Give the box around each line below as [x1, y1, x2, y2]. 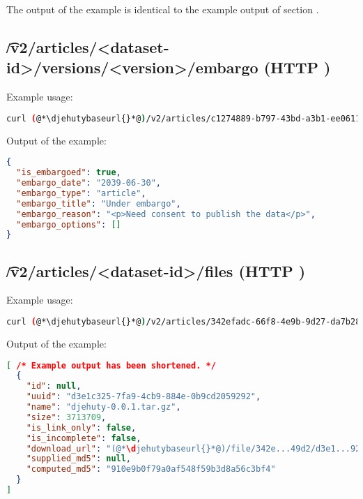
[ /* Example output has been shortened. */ [6, 360, 216, 371]
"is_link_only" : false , [26, 422, 137, 433]
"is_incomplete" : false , [26, 433, 141, 443]
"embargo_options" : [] [16, 219, 121, 230]
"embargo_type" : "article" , [16, 188, 146, 198]
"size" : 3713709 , [26, 412, 107, 422]
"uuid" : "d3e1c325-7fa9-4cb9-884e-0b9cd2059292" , [26, 392, 261, 402]
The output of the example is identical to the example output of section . [6, 2, 319, 16]
